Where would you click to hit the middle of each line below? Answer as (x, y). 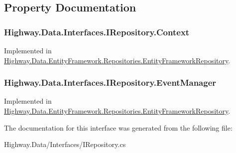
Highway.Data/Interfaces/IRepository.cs (65, 144)
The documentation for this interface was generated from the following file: (118, 127)
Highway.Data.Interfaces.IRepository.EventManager (110, 82)
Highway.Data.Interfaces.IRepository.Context (97, 32)
